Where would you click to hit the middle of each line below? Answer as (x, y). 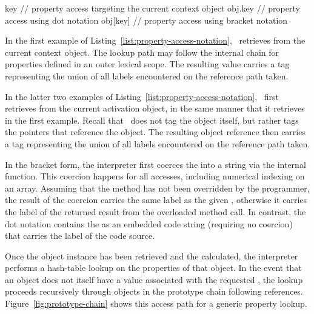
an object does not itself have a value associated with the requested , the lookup (154, 279)
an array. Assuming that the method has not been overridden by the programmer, (157, 188)
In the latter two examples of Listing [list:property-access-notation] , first (142, 96)
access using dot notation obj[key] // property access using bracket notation (146, 20)
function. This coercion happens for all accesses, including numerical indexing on (155, 176)
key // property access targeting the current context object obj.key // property (152, 8)
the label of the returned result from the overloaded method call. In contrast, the (155, 211)
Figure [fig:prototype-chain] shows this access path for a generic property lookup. (156, 303)
